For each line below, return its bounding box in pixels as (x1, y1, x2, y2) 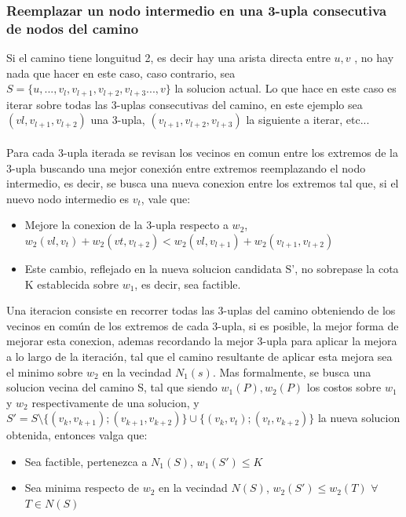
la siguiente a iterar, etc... (246, 111, 370, 128)
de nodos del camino (6, 18, 139, 38)
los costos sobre (306, 379, 382, 395)
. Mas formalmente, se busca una (212, 363, 371, 380)
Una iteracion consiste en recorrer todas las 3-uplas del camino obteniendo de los (6, 302, 396, 319)
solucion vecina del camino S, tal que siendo (6, 379, 218, 395)
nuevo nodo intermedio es (6, 190, 130, 206)
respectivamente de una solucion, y (31, 394, 199, 410)
